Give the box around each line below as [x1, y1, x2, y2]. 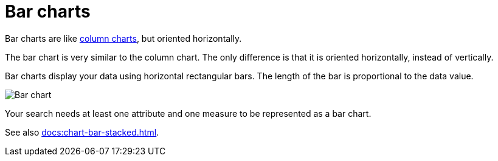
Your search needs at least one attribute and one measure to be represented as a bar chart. [5, 108, 372, 119]
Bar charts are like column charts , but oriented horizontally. [5, 33, 242, 44]
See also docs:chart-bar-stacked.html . [5, 126, 159, 137]
